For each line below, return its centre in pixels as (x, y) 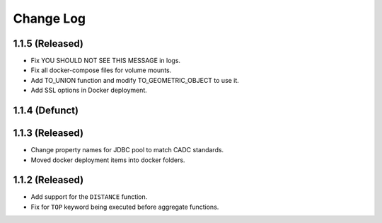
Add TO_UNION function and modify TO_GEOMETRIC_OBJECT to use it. (135, 80)
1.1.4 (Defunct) (46, 111)
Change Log (50, 18)
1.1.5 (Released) (48, 44)
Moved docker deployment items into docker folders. (108, 160)
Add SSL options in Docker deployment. (89, 90)
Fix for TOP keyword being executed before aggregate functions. (125, 207)
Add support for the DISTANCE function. (89, 197)
